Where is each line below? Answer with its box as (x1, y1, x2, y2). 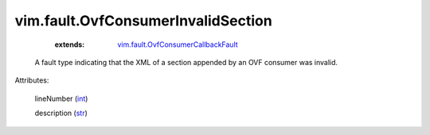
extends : (54, 40, 85, 49)
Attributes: (14, 75, 49, 85)
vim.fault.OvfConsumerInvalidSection (14, 12, 272, 29)
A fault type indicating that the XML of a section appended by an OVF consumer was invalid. (34, 57, 338, 67)
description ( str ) (34, 108, 88, 118)
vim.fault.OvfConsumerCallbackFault (117, 40, 238, 49)
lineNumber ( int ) (34, 94, 88, 103)
